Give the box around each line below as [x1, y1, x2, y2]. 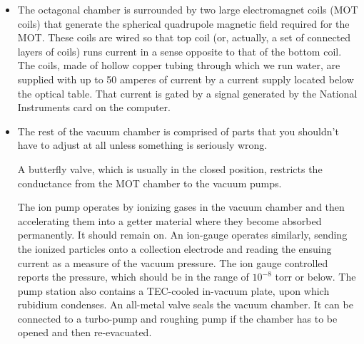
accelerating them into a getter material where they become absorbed [17, 213, 322, 228]
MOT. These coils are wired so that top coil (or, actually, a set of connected [17, 30, 351, 45]
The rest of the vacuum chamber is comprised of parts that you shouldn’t [17, 123, 339, 138]
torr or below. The [275, 269, 356, 284]
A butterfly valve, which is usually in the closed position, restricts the [17, 161, 323, 176]
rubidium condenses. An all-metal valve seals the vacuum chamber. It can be [17, 297, 353, 312]
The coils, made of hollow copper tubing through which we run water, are [17, 58, 340, 73]
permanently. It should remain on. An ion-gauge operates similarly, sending [17, 227, 348, 242]
